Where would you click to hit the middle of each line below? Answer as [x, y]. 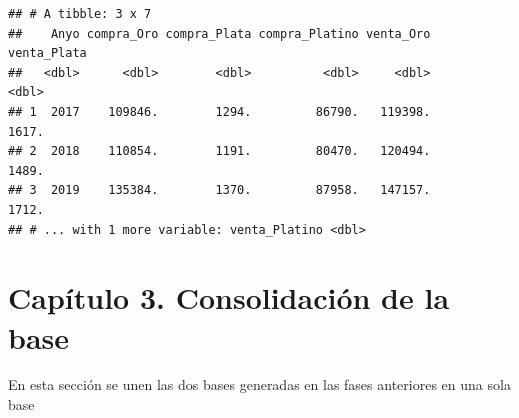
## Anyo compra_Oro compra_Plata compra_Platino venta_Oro [219, 33]
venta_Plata [47, 53]
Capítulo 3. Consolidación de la [229, 297]
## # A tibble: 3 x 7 [80, 14]
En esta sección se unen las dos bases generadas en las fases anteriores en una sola [259, 384]
